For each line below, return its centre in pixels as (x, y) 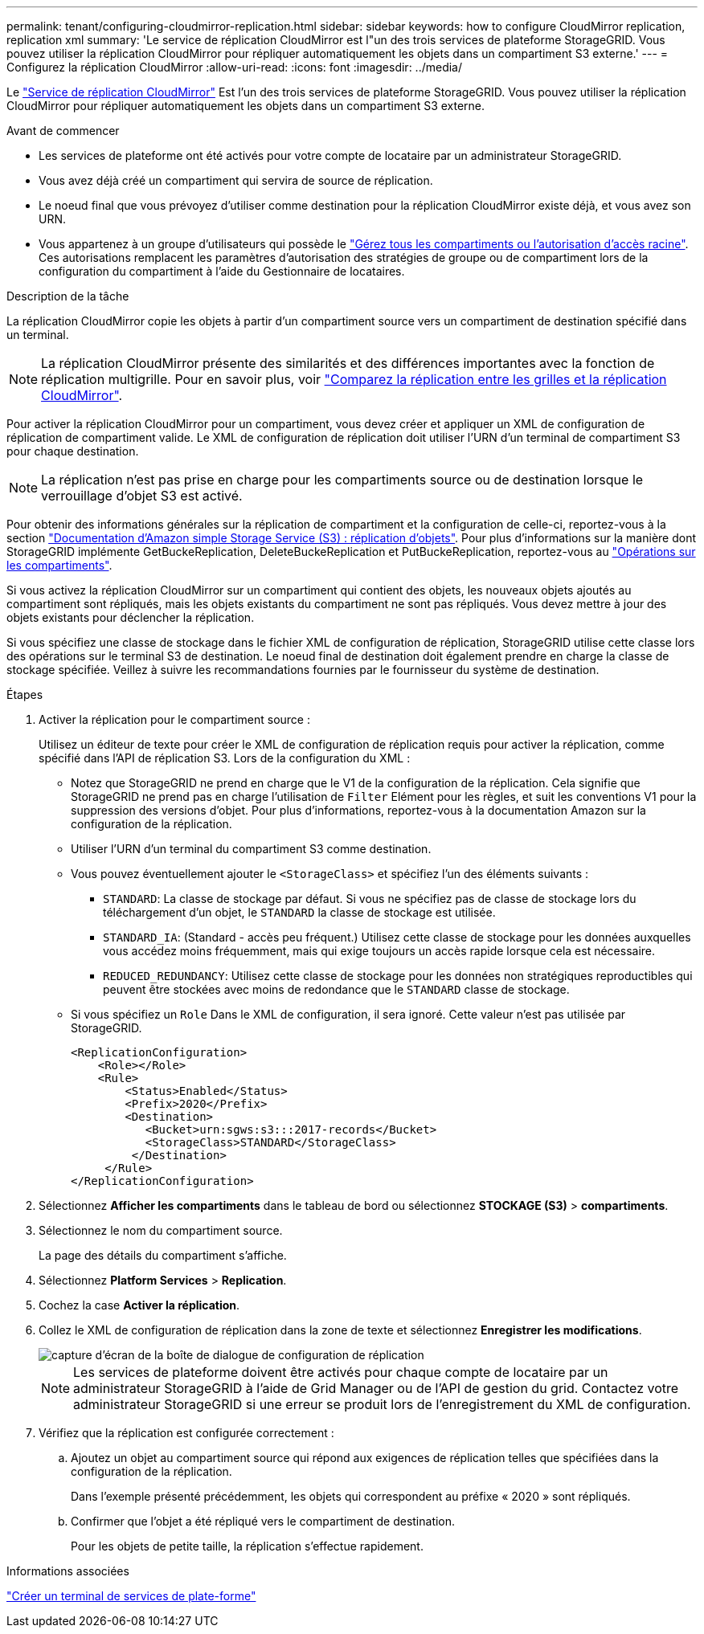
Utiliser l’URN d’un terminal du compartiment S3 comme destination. (251, 849)
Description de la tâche (68, 296)
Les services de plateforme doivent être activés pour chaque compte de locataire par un (341, 1372)
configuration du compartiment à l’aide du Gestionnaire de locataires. (222, 271)
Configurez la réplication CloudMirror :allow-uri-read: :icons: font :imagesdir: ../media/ (235, 67)
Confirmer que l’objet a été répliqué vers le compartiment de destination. (263, 1521)
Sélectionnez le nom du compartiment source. (161, 1230)
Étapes (25, 694)
